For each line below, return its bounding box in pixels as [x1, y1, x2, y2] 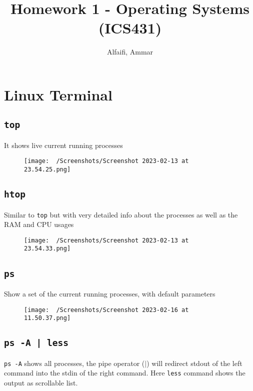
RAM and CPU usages [4, 219, 74, 229]
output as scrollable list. [4, 377, 78, 387]
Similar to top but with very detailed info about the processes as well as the [4, 209, 238, 219]
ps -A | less [4, 337, 68, 348]
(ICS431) [98, 17, 162, 38]
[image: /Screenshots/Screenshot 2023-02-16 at [24, 306, 189, 313]
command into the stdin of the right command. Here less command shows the [4, 367, 245, 378]
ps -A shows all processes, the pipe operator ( [4, 357, 145, 368]
